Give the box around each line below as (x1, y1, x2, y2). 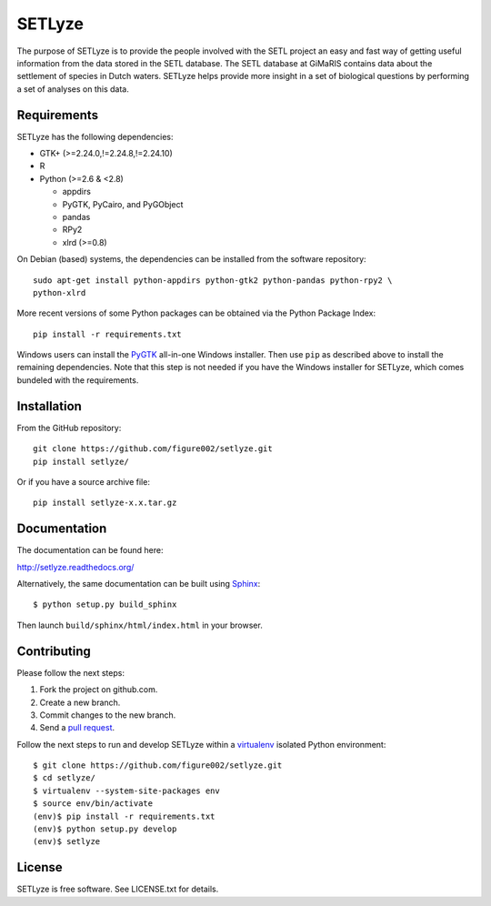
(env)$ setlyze (33, 837, 101, 847)
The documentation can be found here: (16, 545, 164, 556)
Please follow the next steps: (16, 667, 125, 678)
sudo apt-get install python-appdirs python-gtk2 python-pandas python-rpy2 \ (33, 275, 393, 286)
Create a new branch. (39, 697, 121, 708)
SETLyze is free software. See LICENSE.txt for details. (16, 883, 219, 895)
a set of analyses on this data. (16, 83, 129, 95)
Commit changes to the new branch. (39, 710, 176, 720)
